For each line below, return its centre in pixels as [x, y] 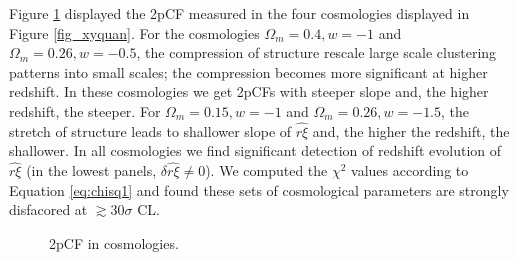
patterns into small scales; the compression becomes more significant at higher [248, 71]
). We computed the [266, 170]
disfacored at [48, 209]
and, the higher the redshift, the [411, 130]
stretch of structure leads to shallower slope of [150, 130]
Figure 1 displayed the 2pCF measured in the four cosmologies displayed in [239, 13]
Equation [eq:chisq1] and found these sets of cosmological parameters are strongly [259, 189]
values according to [410, 170]
